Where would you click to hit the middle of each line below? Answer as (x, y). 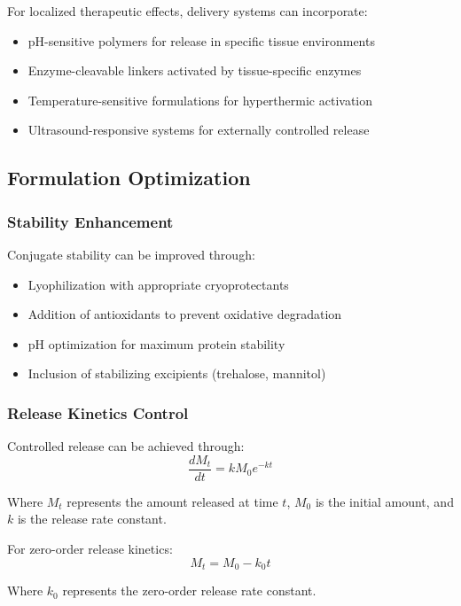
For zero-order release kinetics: (90, 548)
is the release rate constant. (92, 519)
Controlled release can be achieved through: (126, 446)
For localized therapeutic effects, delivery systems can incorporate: (188, 11)
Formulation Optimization (129, 178)
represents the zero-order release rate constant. (189, 590)
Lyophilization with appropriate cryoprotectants (158, 284)
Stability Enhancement (90, 221)
